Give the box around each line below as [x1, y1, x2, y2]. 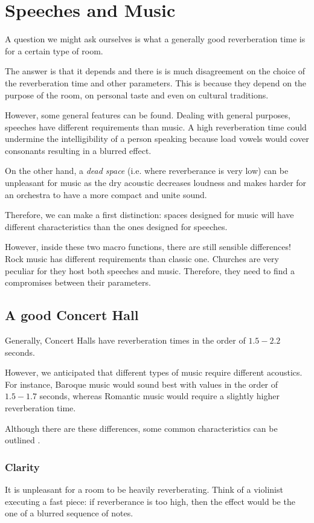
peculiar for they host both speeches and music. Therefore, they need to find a [5, 264, 295, 277]
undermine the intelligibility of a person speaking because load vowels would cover [5, 132, 309, 145]
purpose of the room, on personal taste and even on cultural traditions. [5, 88, 269, 101]
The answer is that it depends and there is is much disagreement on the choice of [5, 65, 306, 77]
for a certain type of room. [5, 44, 103, 57]
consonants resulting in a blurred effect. [5, 144, 152, 156]
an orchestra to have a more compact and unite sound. [5, 188, 207, 201]
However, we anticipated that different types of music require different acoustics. [5, 366, 303, 379]
